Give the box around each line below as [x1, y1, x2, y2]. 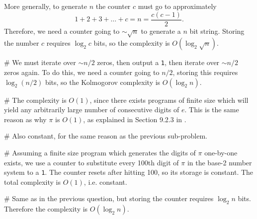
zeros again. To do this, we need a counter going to [4, 67, 160, 77]
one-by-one [204, 147, 238, 158]
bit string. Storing [189, 25, 245, 36]
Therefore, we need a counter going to [4, 25, 120, 36]
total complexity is [4, 176, 61, 187]
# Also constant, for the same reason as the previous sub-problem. [4, 131, 207, 141]
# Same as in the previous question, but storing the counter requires [4, 193, 214, 204]
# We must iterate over [4, 57, 76, 68]
